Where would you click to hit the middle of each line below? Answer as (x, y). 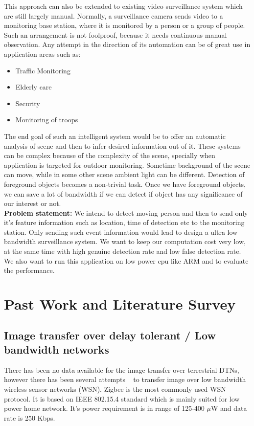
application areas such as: (42, 54)
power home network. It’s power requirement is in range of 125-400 (104, 408)
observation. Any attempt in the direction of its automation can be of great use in (127, 44)
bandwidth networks (57, 349)
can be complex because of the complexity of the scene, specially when (110, 155)
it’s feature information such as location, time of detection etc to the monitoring (124, 222)
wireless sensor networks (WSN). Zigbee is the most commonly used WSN (115, 389)
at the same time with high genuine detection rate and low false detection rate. (123, 251)
